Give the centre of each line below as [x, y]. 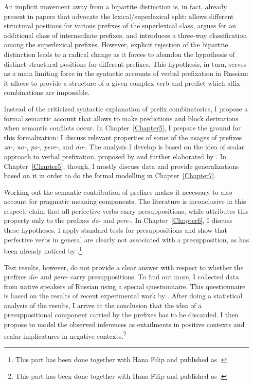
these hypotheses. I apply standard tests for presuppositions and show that [116, 230]
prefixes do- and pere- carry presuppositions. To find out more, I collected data [122, 277]
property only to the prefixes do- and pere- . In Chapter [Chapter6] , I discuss [118, 220]
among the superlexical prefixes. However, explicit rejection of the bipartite [116, 45]
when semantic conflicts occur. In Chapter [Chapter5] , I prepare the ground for [122, 128]
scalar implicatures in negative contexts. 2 [65, 335]
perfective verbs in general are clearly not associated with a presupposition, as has [126, 239]
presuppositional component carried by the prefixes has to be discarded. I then [121, 315]
